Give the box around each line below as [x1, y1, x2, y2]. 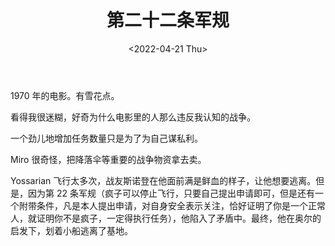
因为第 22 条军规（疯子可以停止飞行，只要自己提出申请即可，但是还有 [27, 187, 315, 199]
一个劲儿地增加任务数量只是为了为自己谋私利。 [10, 132, 203, 144]
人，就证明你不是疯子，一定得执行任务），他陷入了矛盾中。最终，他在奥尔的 [10, 212, 322, 224]
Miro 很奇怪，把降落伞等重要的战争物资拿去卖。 [10, 153, 207, 165]
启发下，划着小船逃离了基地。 [10, 224, 133, 236]
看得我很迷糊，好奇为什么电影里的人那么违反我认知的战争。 [10, 111, 256, 123]
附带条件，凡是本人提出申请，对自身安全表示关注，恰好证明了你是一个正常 [18, 199, 326, 211]
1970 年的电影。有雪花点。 [10, 89, 120, 101]
